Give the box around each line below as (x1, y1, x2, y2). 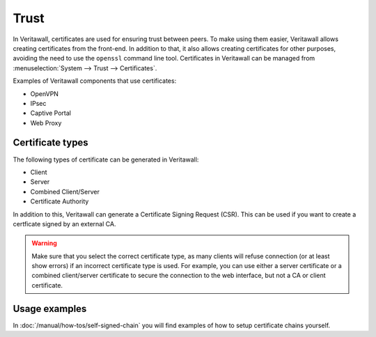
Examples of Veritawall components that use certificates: (13, 77, 177, 85)
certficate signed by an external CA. (13, 219, 116, 228)
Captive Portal (30, 109, 71, 118)
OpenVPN (30, 89, 59, 97)
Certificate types (13, 136, 88, 149)
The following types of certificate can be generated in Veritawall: (13, 155, 199, 164)
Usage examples (13, 303, 87, 315)
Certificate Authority (30, 197, 89, 205)
